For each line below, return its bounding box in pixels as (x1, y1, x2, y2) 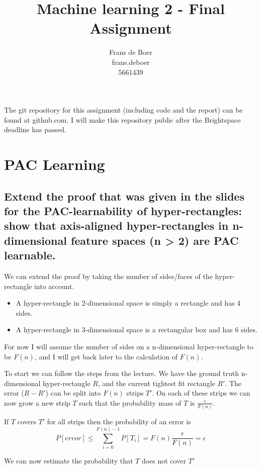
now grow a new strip (4, 397, 70, 408)
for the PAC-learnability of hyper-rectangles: (4, 203, 242, 219)
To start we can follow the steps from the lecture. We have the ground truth (4, 368, 239, 379)
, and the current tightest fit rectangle (98, 378, 215, 388)
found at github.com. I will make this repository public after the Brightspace (4, 114, 241, 125)
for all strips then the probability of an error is (47, 416, 191, 427)
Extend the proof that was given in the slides (4, 188, 244, 204)
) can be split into (45, 388, 101, 398)
